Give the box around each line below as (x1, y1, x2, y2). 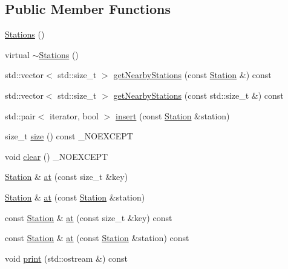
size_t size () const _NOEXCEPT (5, 130, 133, 142)
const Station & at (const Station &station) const (5, 231, 189, 244)
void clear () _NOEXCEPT (5, 150, 108, 162)
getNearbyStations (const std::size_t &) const (113, 88, 284, 101)
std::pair (5, 109, 36, 122)
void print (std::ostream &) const (5, 251, 128, 264)
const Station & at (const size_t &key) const (5, 211, 172, 224)
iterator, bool (50, 109, 99, 122)
